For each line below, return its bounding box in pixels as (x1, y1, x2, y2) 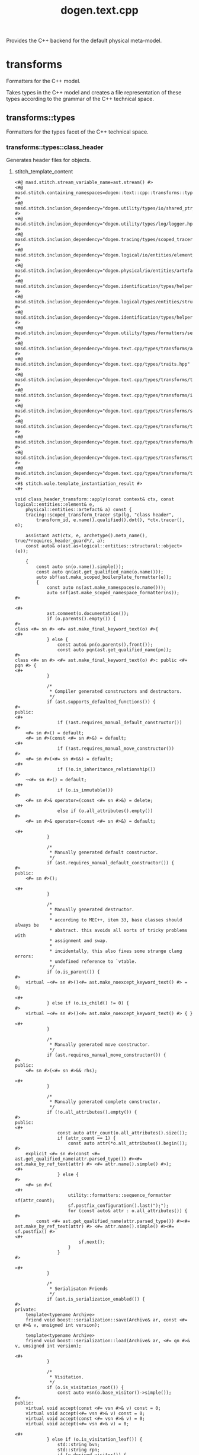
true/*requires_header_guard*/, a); (14, 538, 105, 544)
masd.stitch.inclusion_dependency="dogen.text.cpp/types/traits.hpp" (14, 362, 191, 367)
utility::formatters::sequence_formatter (68, 1193, 172, 1199)
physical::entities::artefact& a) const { (25, 507, 132, 513)
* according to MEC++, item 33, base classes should (49, 917, 182, 923)
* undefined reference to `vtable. (49, 959, 137, 965)
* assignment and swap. (49, 938, 108, 944)
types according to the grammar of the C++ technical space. (6, 96, 155, 103)
